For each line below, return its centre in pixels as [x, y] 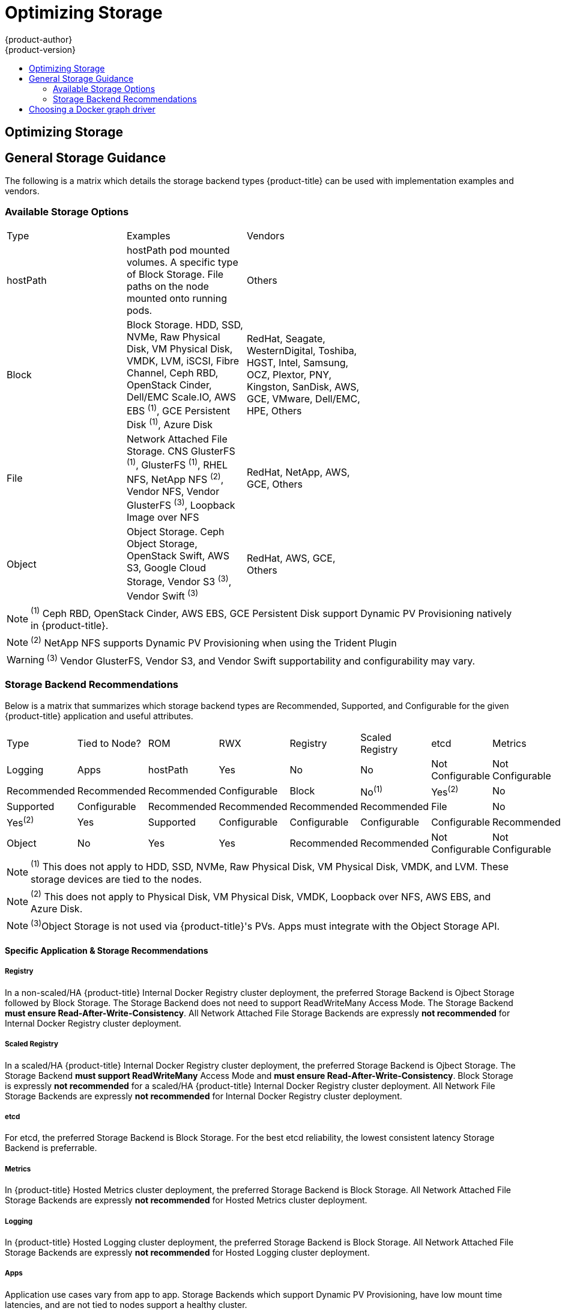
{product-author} [39, 39]
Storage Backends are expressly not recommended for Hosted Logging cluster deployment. [187, 1252]
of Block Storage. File [175, 274]
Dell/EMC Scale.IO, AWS [181, 397]
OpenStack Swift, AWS [178, 556]
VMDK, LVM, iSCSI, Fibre [183, 361]
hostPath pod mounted [178, 250]
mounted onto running [177, 298]
